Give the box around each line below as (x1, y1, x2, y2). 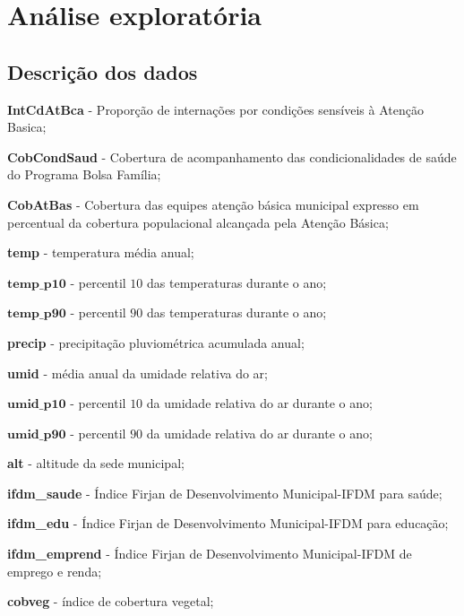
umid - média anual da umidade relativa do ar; (7, 363, 268, 382)
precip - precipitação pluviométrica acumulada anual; (7, 333, 305, 351)
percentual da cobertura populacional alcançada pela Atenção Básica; (7, 213, 389, 231)
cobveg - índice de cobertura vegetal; (7, 592, 214, 611)
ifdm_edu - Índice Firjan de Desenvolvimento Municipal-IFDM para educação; (7, 514, 449, 533)
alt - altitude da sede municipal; (7, 454, 185, 473)
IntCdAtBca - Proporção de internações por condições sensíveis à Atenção (7, 100, 424, 118)
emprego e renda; (7, 561, 102, 580)
